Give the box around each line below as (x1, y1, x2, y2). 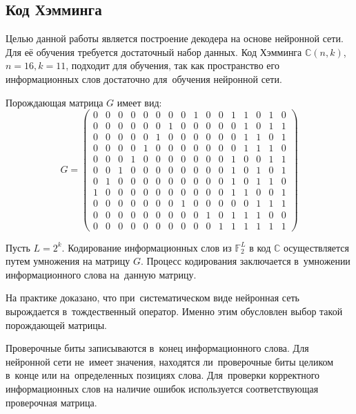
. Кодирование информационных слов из (61, 240, 232, 254)
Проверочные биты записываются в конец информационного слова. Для (6, 341, 309, 355)
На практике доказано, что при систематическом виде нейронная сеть (6, 290, 299, 305)
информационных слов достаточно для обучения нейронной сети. (6, 71, 282, 86)
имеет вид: (117, 95, 162, 109)
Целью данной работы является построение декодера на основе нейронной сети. (6, 31, 344, 46)
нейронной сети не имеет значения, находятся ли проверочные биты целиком (6, 354, 334, 368)
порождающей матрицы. (6, 317, 107, 332)
